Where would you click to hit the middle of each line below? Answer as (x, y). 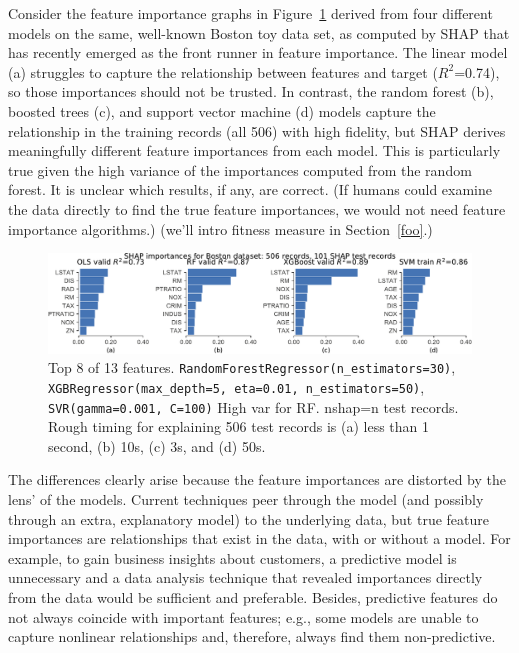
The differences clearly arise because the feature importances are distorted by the (257, 479)
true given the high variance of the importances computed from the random (240, 169)
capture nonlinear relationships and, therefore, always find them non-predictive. (252, 636)
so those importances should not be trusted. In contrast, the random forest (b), (251, 91)
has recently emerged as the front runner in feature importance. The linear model (258, 52)
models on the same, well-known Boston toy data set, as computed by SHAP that (259, 32)
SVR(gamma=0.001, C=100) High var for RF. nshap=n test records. (253, 406)
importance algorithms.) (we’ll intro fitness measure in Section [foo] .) (220, 228)
